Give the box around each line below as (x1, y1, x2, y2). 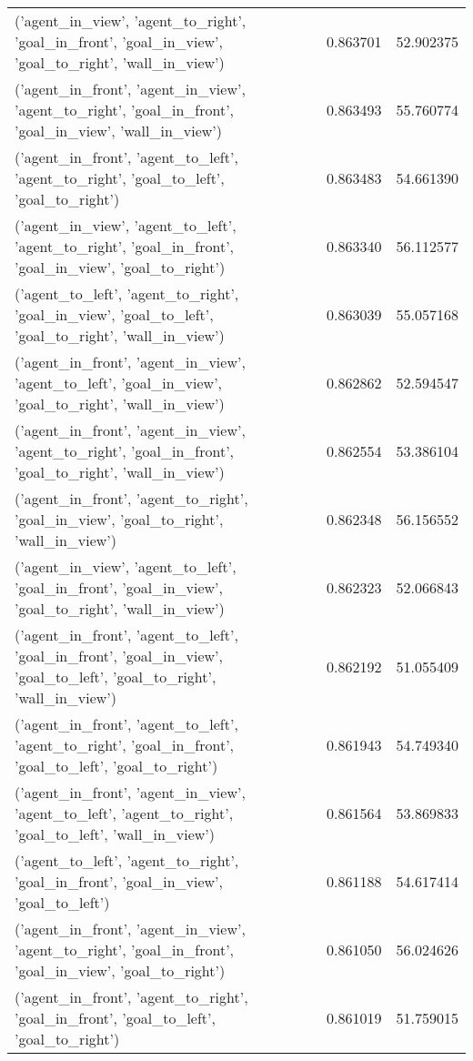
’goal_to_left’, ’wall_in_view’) (15, 824, 216, 844)
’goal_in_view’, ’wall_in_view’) (15, 120, 223, 141)
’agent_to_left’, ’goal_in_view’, (15, 372, 223, 393)
